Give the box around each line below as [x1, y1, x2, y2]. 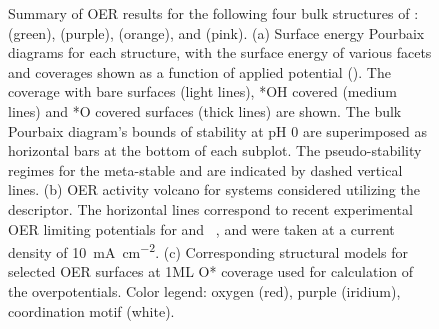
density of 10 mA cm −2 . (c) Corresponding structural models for [8, 239, 409, 262]
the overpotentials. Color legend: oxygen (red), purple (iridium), [8, 280, 401, 301]
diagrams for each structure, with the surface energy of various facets [8, 42, 432, 63]
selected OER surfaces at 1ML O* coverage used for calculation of [8, 261, 414, 282]
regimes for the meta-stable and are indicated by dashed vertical [8, 159, 403, 180]
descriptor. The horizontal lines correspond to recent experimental [8, 198, 413, 219]
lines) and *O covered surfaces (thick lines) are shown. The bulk [8, 100, 402, 121]
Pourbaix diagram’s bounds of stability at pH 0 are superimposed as [8, 120, 427, 141]
